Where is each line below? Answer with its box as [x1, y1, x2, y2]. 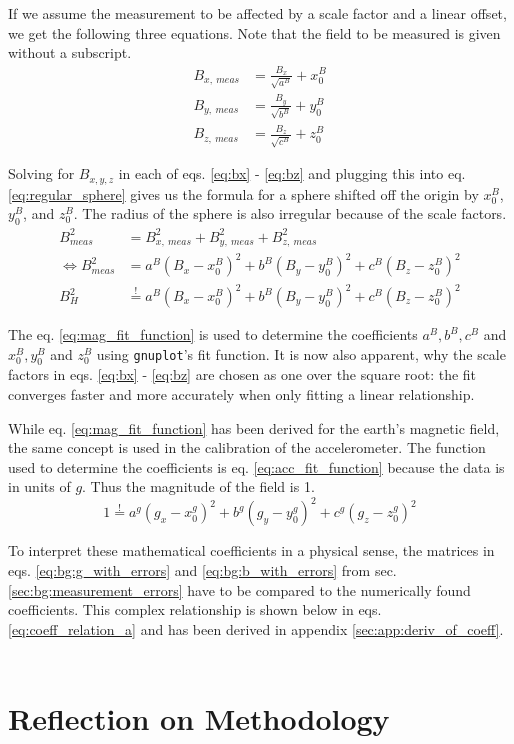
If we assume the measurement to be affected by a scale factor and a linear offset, [8, 3, 507, 23]
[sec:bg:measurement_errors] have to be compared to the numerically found [8, 579, 471, 600]
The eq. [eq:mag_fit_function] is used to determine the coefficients [8, 324, 418, 345]
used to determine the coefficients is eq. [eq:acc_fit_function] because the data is [8, 456, 505, 477]
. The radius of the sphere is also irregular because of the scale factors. [73, 203, 507, 224]
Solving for [8, 163, 75, 184]
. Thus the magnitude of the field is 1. [82, 476, 315, 497]
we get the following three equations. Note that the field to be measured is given [8, 22, 501, 43]
